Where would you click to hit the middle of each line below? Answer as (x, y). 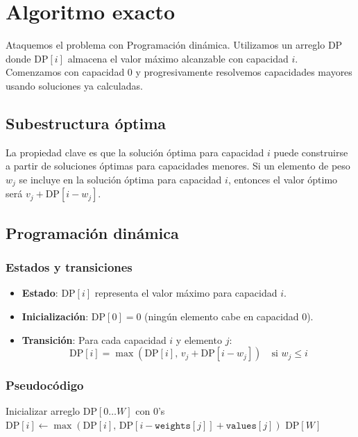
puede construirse (311, 152)
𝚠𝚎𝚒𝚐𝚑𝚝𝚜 (173, 426)
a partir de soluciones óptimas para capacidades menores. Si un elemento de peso (178, 166)
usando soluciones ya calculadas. (74, 85)
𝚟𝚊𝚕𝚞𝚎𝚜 (241, 426)
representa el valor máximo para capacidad (186, 293)
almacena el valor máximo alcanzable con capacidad (178, 58)
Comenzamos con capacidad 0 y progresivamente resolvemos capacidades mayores (179, 72)
